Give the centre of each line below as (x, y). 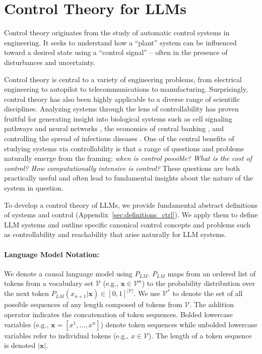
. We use (147, 293)
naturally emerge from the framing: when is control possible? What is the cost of (128, 158)
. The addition (212, 304)
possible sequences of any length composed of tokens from (93, 304)
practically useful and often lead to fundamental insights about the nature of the (129, 178)
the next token (27, 293)
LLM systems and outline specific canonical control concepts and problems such (127, 224)
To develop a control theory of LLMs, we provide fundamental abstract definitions (131, 204)
